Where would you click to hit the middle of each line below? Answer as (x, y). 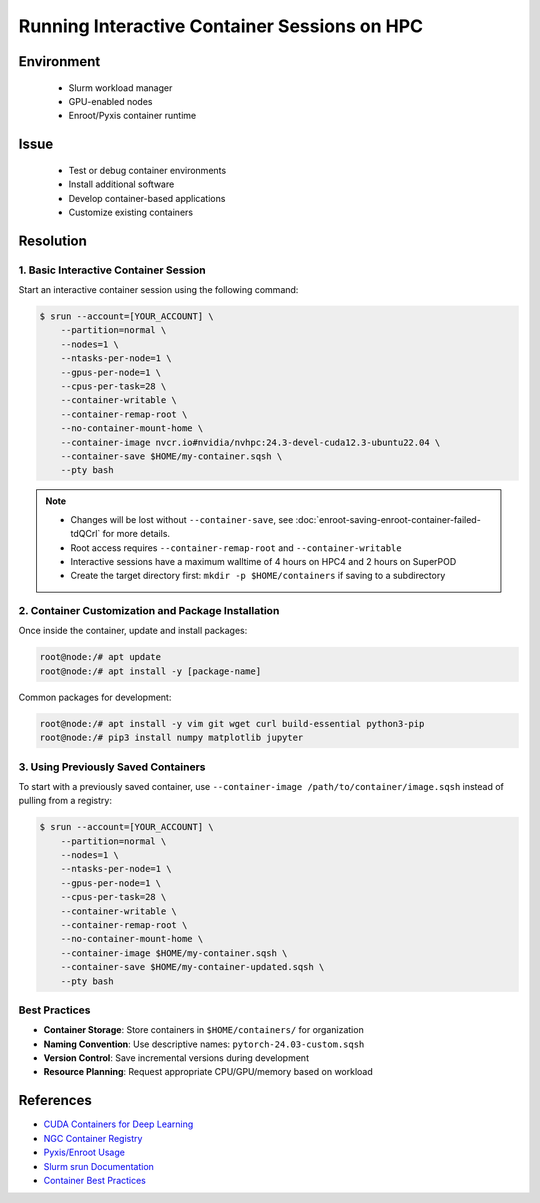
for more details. (136, 534)
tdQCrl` (85, 534)
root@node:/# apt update (100, 657)
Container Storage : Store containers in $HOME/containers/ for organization (203, 1030)
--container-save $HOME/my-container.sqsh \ (171, 456)
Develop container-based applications (147, 198)
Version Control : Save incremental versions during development (176, 1058)
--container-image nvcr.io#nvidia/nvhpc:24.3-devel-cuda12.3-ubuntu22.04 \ (250, 442)
